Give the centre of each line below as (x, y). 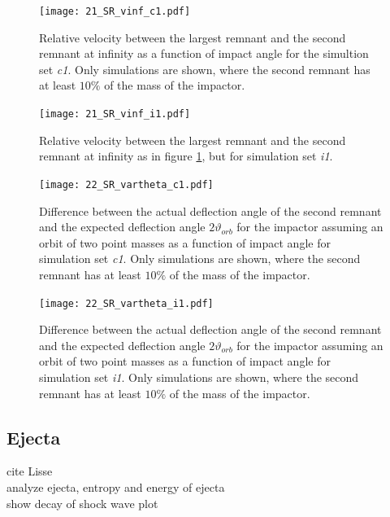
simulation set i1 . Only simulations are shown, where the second (199, 377)
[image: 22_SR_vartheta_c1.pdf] (126, 184)
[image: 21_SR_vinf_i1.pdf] (115, 114)
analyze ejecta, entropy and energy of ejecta (116, 486)
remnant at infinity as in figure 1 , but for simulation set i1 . (186, 156)
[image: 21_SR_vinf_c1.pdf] (115, 11)
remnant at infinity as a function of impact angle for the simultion (204, 53)
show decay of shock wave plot (82, 503)
